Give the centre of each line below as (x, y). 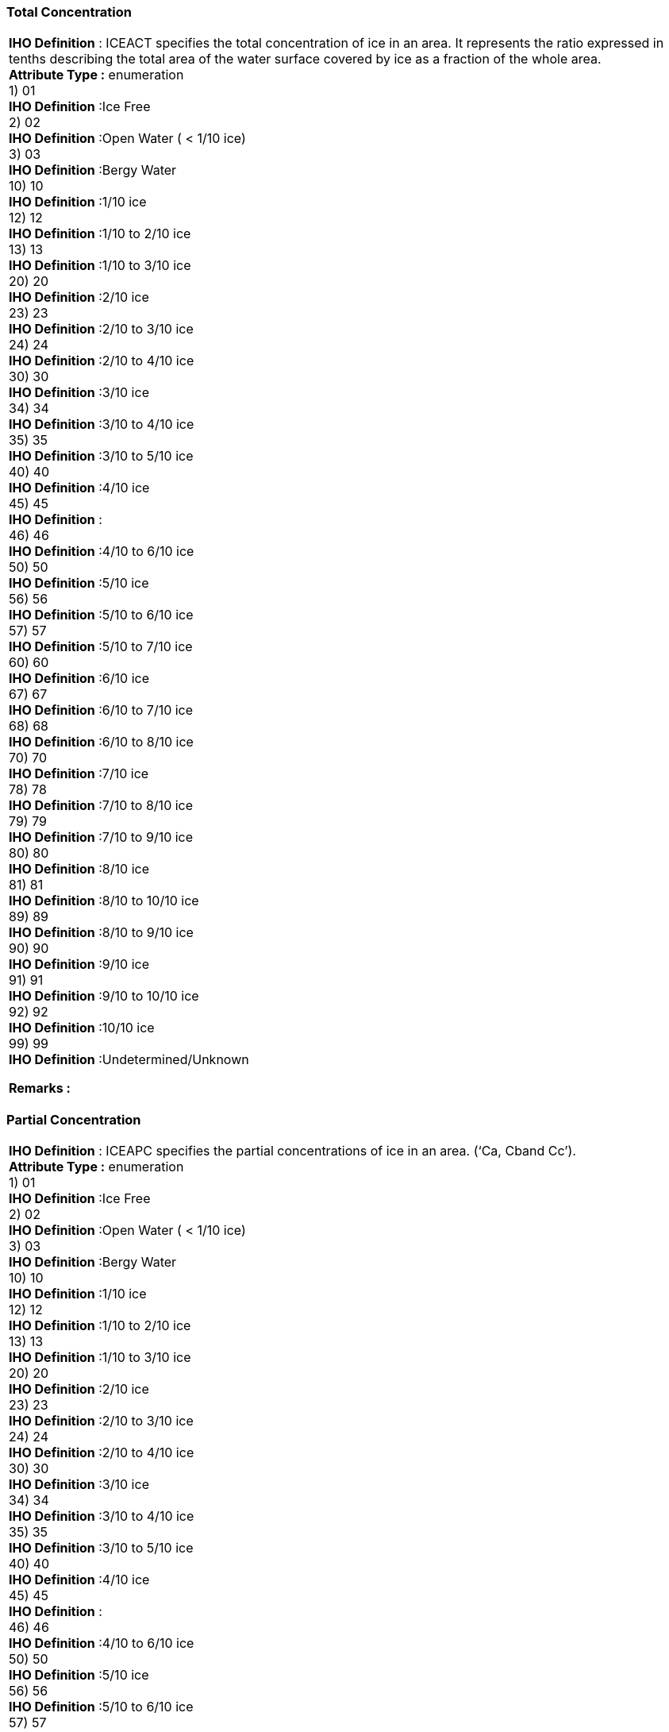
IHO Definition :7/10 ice (79, 774)
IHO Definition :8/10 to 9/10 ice (101, 933)
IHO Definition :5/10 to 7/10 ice (101, 647)
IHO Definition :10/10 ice (82, 1028)
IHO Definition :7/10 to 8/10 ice (101, 806)
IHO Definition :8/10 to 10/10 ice (104, 901)
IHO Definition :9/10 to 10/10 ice (104, 996)
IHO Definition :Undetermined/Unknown (129, 1060)
